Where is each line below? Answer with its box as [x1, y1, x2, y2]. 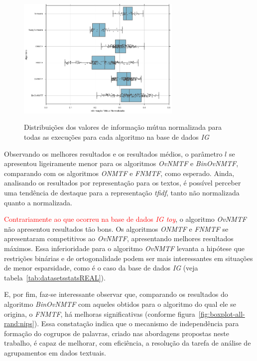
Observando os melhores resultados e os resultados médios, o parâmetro [4, 148, 223, 159]
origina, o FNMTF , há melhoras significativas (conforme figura [4, 308, 195, 319]
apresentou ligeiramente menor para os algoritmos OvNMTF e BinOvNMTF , [4, 158, 239, 169]
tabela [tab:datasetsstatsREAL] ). [4, 272, 106, 282]
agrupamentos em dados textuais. [4, 347, 106, 358]
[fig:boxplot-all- [198, 308, 245, 319]
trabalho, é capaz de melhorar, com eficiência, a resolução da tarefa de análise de [4, 338, 251, 348]
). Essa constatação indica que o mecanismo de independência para [34, 318, 239, 329]
